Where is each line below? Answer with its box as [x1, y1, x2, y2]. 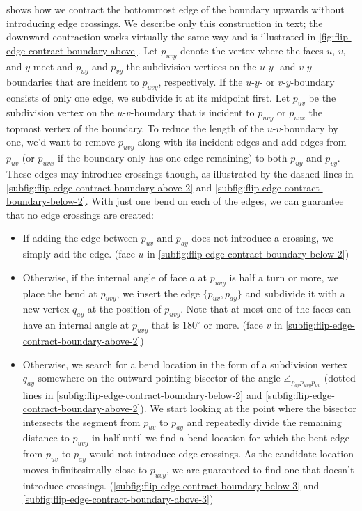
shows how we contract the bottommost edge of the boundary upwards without [6, 2, 345, 16]
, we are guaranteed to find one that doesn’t [166, 462, 354, 477]
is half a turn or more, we [229, 269, 338, 284]
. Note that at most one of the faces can [180, 301, 351, 316]
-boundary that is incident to [130, 104, 255, 119]
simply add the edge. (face [22, 246, 135, 261]
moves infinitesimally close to [22, 462, 148, 477]
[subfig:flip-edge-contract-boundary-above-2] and [6, 180, 212, 194]
